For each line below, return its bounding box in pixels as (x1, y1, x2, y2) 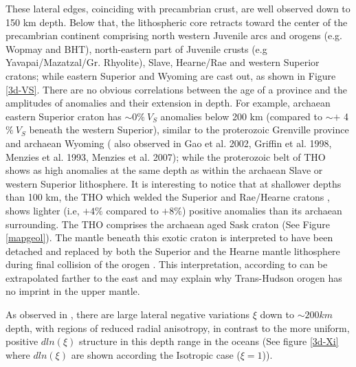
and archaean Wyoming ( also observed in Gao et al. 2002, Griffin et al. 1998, (5, 135, 332, 150)
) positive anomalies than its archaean (181, 203, 342, 217)
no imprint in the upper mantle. (5, 284, 140, 298)
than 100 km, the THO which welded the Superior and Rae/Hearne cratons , (5, 190, 330, 204)
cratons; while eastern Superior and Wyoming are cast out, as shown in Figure (5, 68, 336, 82)
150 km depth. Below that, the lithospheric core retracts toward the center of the (5, 14, 348, 29)
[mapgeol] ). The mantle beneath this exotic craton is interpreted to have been (5, 230, 333, 245)
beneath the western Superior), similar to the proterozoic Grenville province (29, 122, 349, 137)
